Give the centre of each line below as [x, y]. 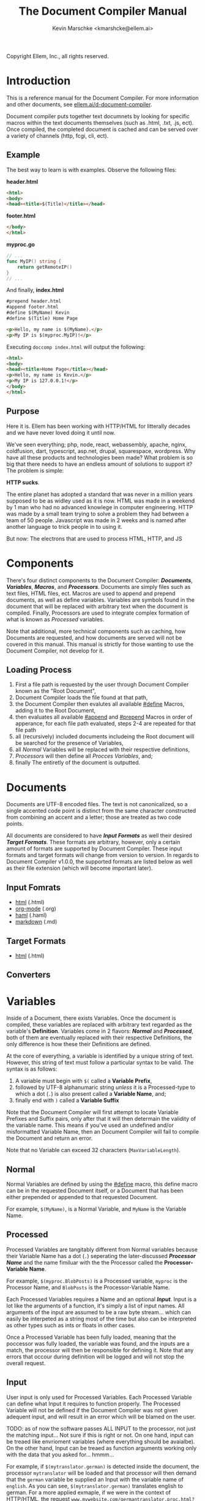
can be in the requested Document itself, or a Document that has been [95, 1191]
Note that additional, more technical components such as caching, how [96, 631]
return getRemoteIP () [45, 267]
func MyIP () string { [34, 261]
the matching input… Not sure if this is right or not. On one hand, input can [100, 1435]
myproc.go [21, 245]
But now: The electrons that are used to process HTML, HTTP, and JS [94, 538]
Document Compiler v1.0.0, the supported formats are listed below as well [99, 862]
